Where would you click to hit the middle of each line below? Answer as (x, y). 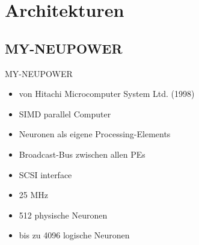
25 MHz (34, 195)
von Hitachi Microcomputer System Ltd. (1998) (107, 94)
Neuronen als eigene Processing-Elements (95, 134)
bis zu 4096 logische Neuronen (74, 235)
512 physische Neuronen (63, 215)
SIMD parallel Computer (65, 113)
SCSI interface (45, 174)
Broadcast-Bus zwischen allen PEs (82, 154)
